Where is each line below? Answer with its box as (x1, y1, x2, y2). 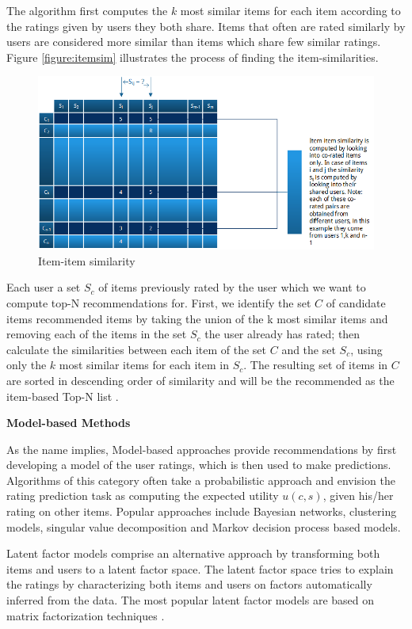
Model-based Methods (6, 414, 131, 431)
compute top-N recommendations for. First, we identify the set (6, 294, 311, 311)
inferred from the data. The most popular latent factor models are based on (6, 592, 375, 608)
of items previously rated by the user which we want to (98, 279, 366, 295)
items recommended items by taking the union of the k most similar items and (6, 310, 388, 326)
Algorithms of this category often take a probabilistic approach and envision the (6, 471, 395, 488)
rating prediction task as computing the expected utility (6, 487, 279, 504)
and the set (281, 341, 336, 357)
